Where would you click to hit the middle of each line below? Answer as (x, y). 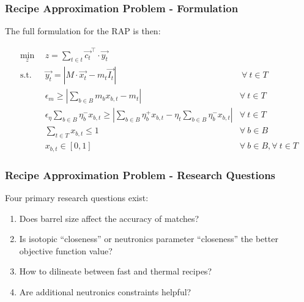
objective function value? (66, 250)
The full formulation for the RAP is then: (83, 31)
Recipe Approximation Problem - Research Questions (140, 175)
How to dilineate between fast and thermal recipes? (116, 271)
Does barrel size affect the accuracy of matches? (109, 218)
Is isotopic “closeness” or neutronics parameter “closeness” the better (149, 239)
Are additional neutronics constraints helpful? (105, 291)
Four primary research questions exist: (77, 197)
